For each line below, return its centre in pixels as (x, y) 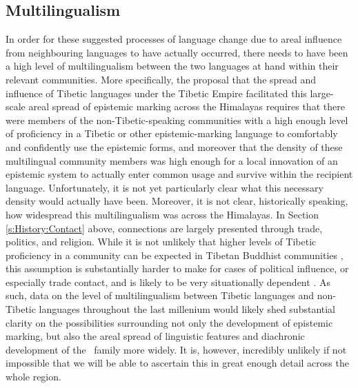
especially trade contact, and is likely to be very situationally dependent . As (168, 282)
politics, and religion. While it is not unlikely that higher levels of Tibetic (161, 242)
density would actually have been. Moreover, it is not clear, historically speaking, (177, 201)
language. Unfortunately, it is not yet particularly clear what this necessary (165, 187)
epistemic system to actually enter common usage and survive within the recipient (179, 174)
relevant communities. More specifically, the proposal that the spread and (161, 79)
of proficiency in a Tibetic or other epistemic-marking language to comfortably (172, 133)
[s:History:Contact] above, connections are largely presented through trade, (164, 228)
